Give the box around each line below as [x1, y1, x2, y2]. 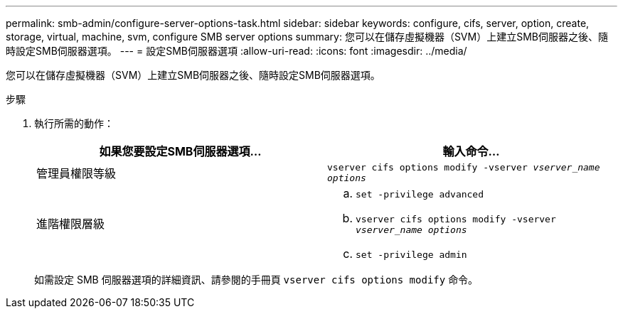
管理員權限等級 [36, 166, 117, 180]
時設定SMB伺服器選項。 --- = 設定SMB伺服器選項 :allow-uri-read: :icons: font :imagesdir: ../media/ [6, 45, 467, 57]
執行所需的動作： [34, 117, 114, 129]
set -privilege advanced [356, 189, 484, 200]
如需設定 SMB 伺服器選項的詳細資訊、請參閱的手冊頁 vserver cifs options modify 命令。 [34, 274, 479, 286]
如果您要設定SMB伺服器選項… [99, 144, 262, 158]
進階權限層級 [36, 217, 105, 231]
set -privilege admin [356, 249, 467, 260]
